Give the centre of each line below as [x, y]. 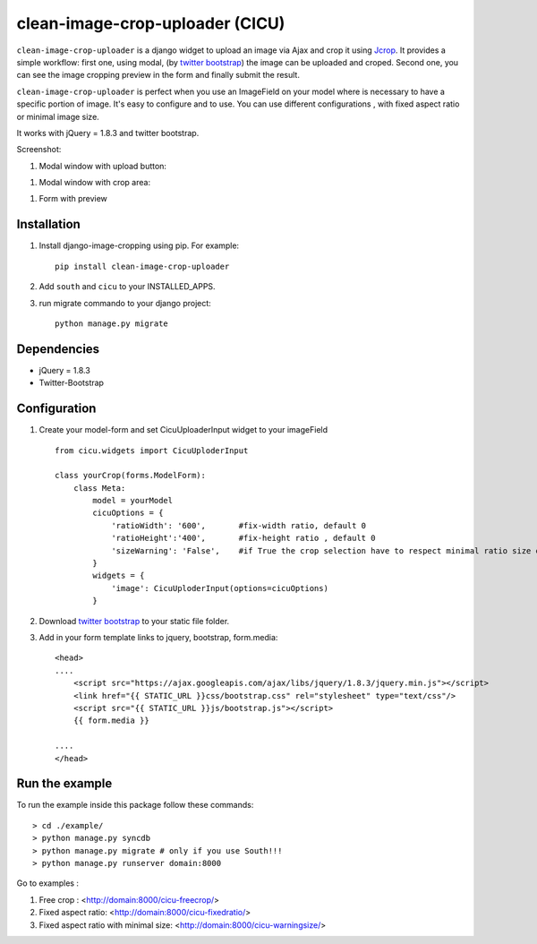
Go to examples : [48, 883]
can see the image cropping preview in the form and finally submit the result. [158, 75]
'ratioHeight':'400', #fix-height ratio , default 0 [243, 538]
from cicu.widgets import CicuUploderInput [152, 451]
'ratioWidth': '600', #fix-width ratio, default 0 [239, 525]
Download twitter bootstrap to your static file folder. [134, 621]
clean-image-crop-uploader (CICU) [151, 23]
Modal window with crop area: [95, 183]
